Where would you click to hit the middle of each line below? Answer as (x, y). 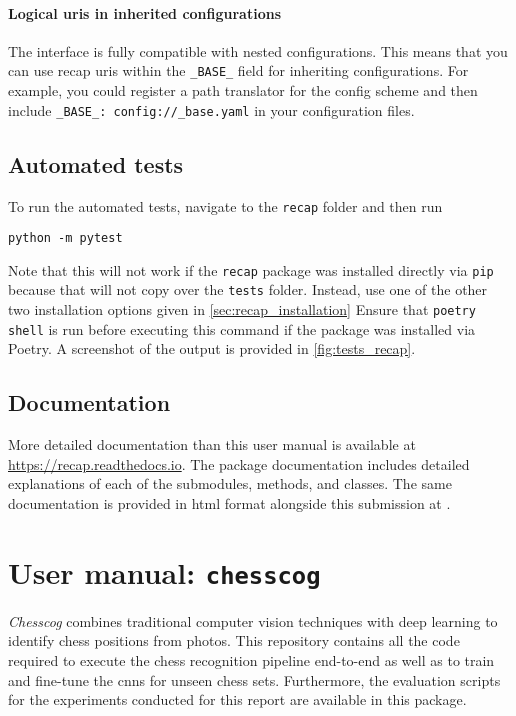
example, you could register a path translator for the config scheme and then (243, 90)
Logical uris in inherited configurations (145, 12)
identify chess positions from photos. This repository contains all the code (234, 640)
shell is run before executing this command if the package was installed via (242, 328)
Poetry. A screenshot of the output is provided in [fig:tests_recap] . (212, 348)
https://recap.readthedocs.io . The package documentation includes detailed (239, 463)
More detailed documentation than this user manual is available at (212, 444)
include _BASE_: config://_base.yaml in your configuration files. (211, 109)
